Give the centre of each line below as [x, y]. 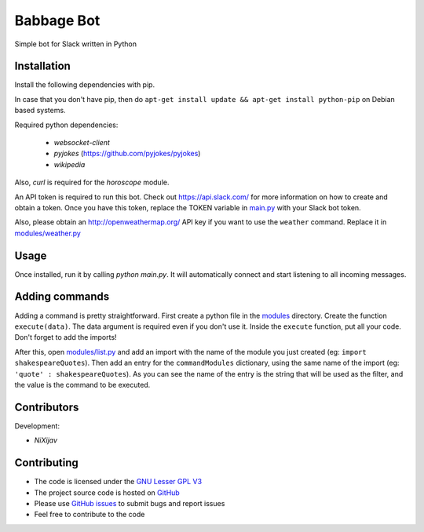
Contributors [47, 407]
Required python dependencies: [66, 125]
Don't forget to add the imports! [66, 337]
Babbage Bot [57, 20]
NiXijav [46, 440]
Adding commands [62, 297]
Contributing [46, 463]
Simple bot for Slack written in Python [76, 44]
